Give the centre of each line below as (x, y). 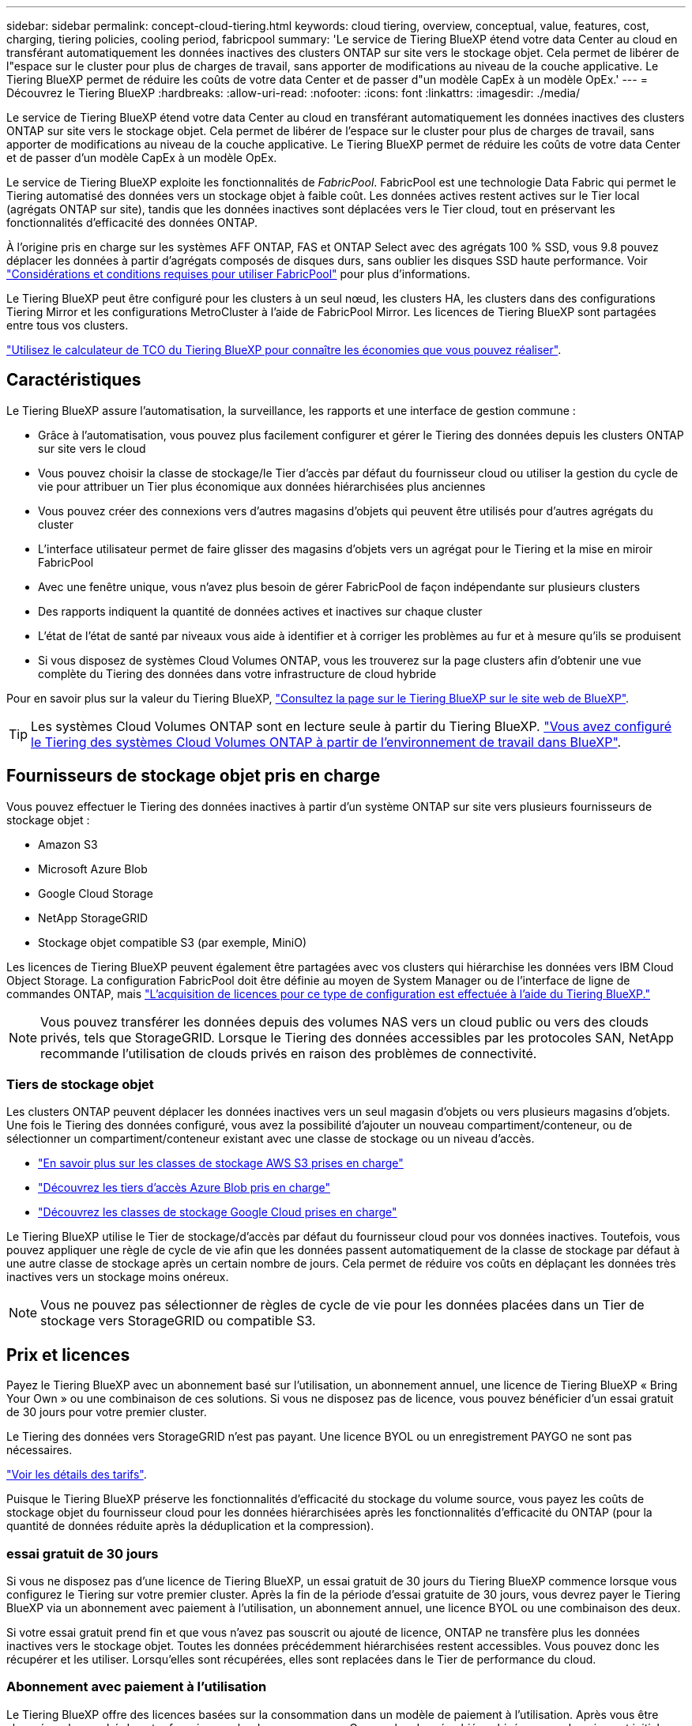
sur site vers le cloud (92, 448)
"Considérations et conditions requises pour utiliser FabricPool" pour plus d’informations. (239, 274)
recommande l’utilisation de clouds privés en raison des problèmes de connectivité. (289, 1053)
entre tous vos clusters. (68, 325)
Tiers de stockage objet (80, 1085)
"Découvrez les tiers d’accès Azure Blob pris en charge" (184, 1188)
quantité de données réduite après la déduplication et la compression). (190, 1526)
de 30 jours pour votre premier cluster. (107, 1412)
